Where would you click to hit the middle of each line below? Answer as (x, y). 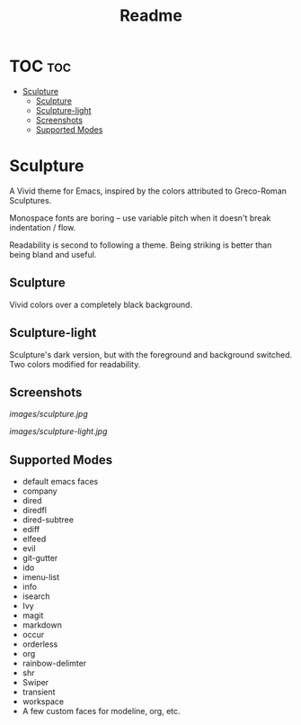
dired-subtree (48, 520)
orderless (40, 644)
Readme (151, 16)
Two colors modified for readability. (75, 364)
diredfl (35, 511)
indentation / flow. (43, 227)
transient (39, 692)
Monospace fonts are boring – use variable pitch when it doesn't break (140, 218)
